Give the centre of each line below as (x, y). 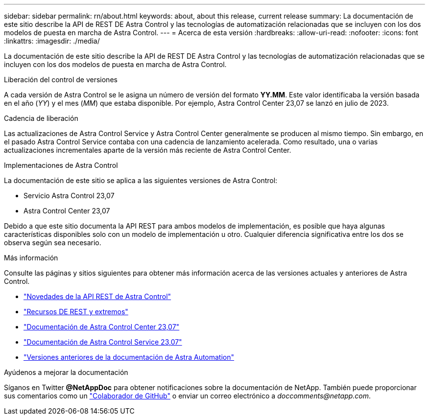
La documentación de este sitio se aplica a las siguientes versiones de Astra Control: (141, 180)
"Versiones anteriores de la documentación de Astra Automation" (129, 357)
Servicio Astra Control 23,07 (69, 196)
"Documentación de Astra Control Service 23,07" (103, 342)
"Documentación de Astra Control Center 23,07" (102, 327)
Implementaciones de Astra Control (61, 165)
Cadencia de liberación (41, 118)
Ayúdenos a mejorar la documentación (66, 372)
